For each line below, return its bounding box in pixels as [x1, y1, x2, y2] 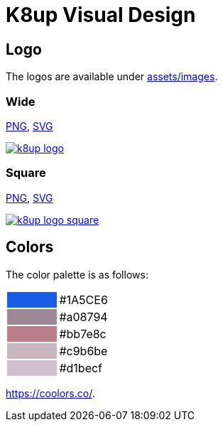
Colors [6, 238, 54, 256]
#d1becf [59, 360, 103, 375]
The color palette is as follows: [6, 268, 148, 281]
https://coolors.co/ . [6, 387, 95, 399]
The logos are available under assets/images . [6, 70, 218, 83]
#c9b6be [59, 343, 108, 358]
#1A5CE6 [59, 292, 108, 307]
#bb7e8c [59, 326, 107, 341]
